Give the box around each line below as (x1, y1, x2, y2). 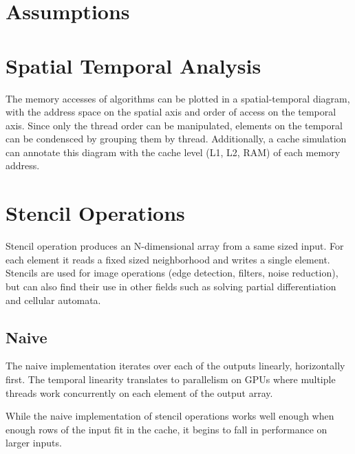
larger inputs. (6, 435, 62, 450)
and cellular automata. (6, 292, 101, 307)
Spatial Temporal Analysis (6, 51, 261, 79)
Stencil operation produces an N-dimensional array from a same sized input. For (6, 239, 344, 253)
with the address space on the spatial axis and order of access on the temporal (6, 105, 336, 119)
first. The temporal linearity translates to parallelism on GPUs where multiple (6, 371, 336, 386)
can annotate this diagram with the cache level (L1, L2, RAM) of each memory (6, 144, 341, 159)
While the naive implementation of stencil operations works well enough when (6, 409, 334, 423)
